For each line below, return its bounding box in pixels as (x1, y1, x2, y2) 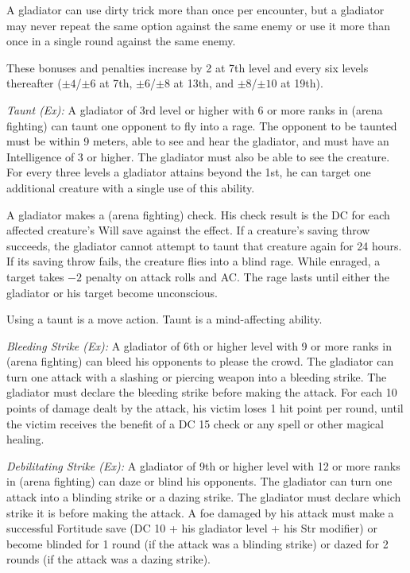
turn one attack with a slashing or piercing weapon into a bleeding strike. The (6, 368, 387, 385)
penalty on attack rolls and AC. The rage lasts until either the (85, 268, 389, 285)
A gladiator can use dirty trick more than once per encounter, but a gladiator (6, 2, 385, 17)
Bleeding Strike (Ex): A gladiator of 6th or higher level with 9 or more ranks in (6, 337, 392, 354)
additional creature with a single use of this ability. (6, 179, 255, 196)
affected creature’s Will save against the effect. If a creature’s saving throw (6, 222, 370, 238)
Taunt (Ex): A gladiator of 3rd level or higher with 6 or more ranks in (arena (6, 101, 383, 118)
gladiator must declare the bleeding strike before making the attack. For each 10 (6, 384, 397, 401)
